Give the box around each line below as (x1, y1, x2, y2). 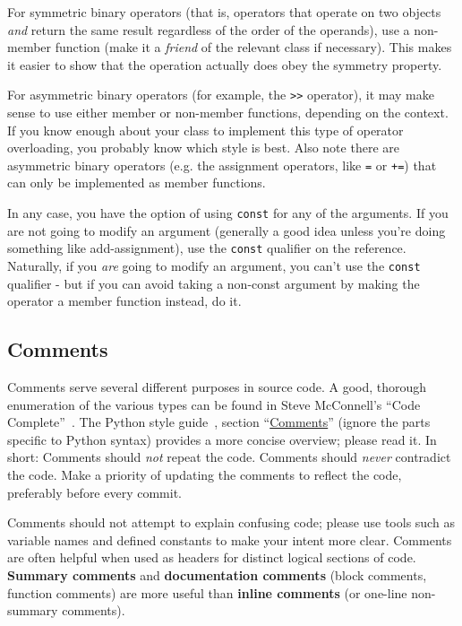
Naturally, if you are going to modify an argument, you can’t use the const (7, 256, 421, 274)
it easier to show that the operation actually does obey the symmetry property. (7, 55, 442, 74)
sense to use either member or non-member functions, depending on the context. (7, 103, 449, 122)
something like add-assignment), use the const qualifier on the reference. (7, 239, 406, 257)
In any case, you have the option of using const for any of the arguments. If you (7, 204, 449, 222)
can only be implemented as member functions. (7, 173, 266, 192)
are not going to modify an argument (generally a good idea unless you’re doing (7, 221, 446, 239)
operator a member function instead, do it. (7, 291, 242, 310)
